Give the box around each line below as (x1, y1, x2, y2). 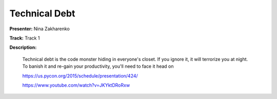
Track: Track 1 (9, 35, 40, 41)
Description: (9, 44, 37, 51)
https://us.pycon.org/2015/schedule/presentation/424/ (22, 72, 138, 79)
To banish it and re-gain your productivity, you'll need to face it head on (22, 63, 174, 69)
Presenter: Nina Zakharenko (9, 26, 70, 32)
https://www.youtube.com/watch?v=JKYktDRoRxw (22, 82, 130, 88)
